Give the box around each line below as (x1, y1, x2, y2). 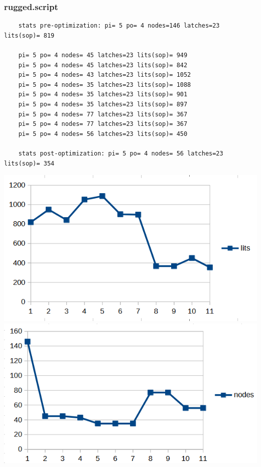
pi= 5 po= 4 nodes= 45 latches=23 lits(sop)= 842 (18, 61, 188, 69)
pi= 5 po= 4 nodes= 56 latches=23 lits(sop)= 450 (18, 130, 188, 137)
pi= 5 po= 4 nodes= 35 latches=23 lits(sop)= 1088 (18, 81, 191, 88)
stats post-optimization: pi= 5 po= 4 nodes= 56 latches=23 (18, 149, 223, 157)
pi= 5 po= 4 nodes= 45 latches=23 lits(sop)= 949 (18, 52, 188, 59)
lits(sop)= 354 (4, 160, 55, 167)
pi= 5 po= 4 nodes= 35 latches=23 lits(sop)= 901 (18, 91, 188, 98)
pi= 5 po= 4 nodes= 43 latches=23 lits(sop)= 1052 (18, 71, 191, 79)
